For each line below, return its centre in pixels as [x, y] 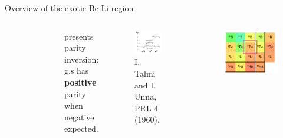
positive [80, 82]
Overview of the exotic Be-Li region [69, 8]
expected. [81, 128]
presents [79, 36]
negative [79, 116]
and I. [145, 85]
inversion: [82, 59]
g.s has [77, 70]
